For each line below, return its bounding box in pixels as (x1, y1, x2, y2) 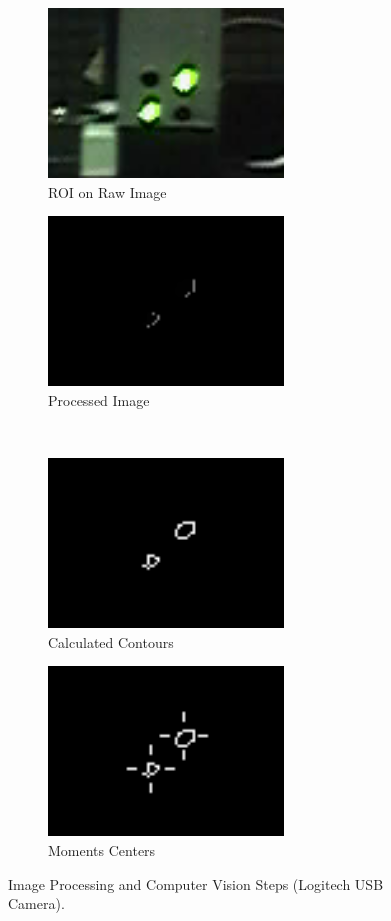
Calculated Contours (48, 631, 174, 652)
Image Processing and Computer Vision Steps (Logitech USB (8, 873, 384, 894)
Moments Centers (48, 840, 156, 861)
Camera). (8, 893, 65, 914)
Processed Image (48, 389, 150, 410)
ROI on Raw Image (48, 181, 167, 202)
